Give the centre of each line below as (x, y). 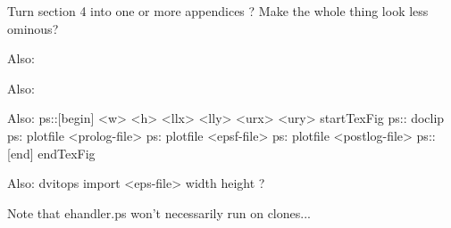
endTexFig (67, 153)
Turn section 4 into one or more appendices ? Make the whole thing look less (218, 11)
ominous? (33, 28)
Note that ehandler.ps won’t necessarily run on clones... (159, 212)
